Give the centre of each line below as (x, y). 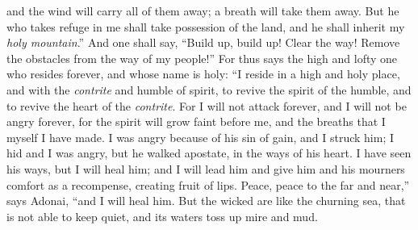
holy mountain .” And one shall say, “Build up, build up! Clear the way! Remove (203, 42)
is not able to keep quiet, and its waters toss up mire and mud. (162, 216)
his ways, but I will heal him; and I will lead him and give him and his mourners (206, 168)
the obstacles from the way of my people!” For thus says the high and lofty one (202, 58)
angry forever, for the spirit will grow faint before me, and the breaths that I (196, 121)
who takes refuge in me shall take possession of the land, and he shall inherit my (206, 26)
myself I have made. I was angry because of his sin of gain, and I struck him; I (200, 137)
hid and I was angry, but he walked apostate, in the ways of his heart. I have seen (209, 153)
